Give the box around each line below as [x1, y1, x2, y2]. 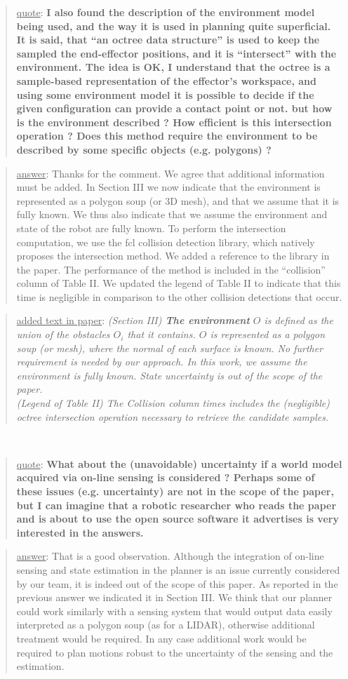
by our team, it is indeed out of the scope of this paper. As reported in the [16, 576, 338, 591]
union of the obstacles [16, 327, 110, 342]
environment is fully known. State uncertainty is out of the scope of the [16, 368, 323, 382]
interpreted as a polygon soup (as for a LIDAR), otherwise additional [16, 617, 315, 632]
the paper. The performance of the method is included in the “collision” [16, 262, 326, 276]
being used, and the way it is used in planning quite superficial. [16, 18, 331, 33]
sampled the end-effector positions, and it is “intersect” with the [16, 46, 337, 60]
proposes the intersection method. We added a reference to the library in [16, 248, 330, 263]
